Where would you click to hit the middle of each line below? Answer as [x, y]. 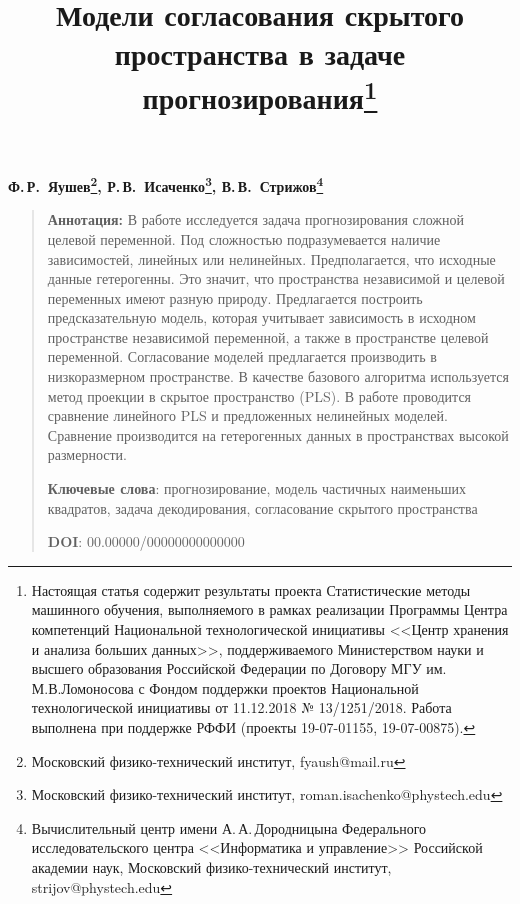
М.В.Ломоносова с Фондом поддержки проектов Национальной [225, 687]
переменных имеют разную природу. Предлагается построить [235, 297]
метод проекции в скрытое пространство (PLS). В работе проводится [259, 395]
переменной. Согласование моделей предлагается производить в [242, 356]
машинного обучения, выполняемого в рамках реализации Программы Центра [269, 609]
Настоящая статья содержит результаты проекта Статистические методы [251, 589]
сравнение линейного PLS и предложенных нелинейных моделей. [247, 415]
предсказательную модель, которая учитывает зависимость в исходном [261, 317]
